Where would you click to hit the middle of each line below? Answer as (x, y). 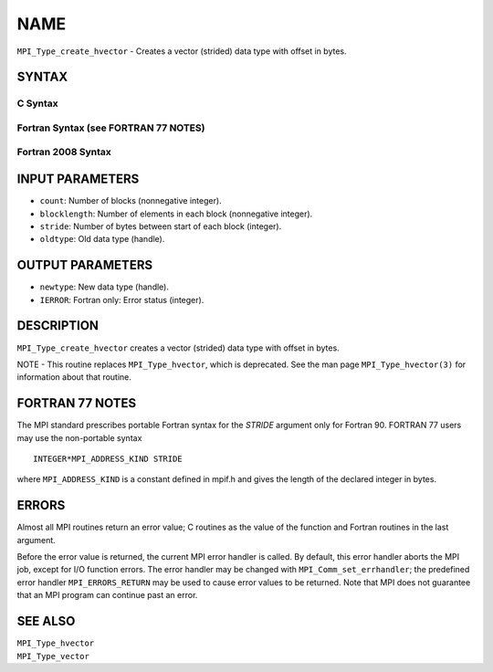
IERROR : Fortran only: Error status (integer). (122, 299)
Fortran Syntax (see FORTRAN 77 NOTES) (111, 128)
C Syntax (37, 103)
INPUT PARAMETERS (78, 179)
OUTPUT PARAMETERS (85, 265)
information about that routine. (74, 377)
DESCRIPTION (58, 325)
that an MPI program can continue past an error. (107, 595)
